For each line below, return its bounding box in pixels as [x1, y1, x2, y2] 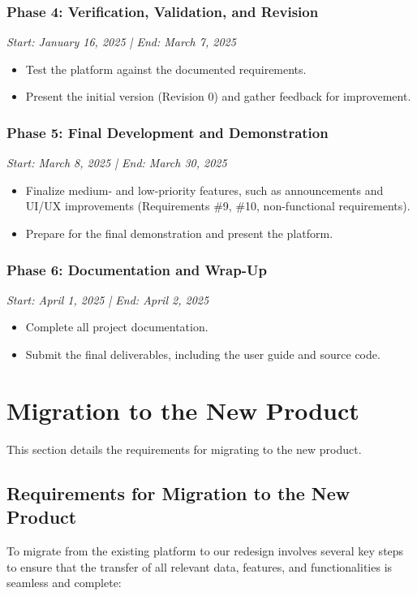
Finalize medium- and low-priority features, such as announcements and [25, 181, 384, 198]
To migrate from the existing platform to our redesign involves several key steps [6, 542, 404, 559]
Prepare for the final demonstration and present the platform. [25, 225, 333, 241]
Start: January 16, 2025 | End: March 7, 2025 [6, 33, 236, 50]
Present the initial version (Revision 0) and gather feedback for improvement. [25, 88, 411, 105]
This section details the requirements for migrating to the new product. [6, 440, 362, 457]
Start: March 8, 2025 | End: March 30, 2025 [6, 154, 227, 171]
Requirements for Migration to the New [6, 480, 350, 505]
